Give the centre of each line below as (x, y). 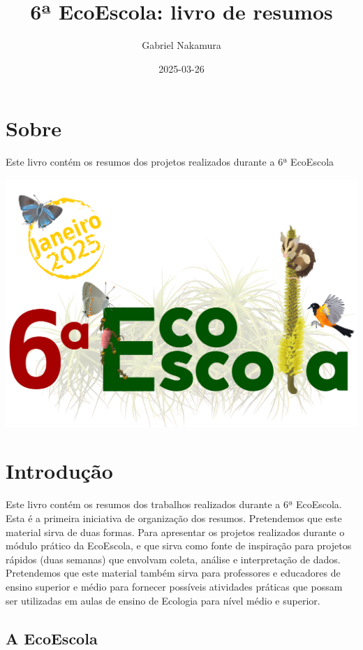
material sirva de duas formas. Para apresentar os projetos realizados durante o (175, 532)
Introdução (59, 471)
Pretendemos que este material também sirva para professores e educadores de (173, 573)
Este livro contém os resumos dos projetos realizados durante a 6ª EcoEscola (170, 162)
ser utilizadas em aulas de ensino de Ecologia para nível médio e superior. (163, 600)
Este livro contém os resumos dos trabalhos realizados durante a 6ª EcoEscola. (174, 504)
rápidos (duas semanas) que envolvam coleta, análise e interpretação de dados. (173, 559)
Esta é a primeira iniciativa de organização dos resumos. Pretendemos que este (174, 518)
